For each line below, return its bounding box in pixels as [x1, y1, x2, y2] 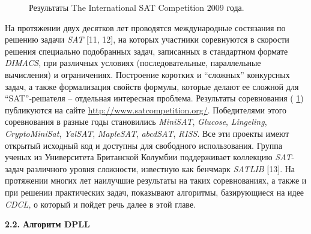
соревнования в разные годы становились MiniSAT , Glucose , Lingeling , [5, 115, 267, 128]
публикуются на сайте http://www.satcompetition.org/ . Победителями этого [5, 103, 287, 116]
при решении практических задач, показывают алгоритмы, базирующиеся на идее [5, 185, 304, 198]
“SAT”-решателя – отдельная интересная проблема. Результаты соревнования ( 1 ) [5, 92, 304, 104]
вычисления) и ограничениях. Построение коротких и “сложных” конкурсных [5, 68, 290, 80]
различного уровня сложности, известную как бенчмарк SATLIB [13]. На [26, 162, 295, 175]
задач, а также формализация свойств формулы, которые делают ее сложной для [5, 80, 299, 92]
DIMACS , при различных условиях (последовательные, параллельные [5, 56, 261, 69]
